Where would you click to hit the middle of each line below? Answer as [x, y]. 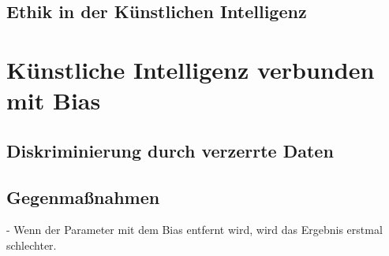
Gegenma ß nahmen [83, 197]
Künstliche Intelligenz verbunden [191, 69]
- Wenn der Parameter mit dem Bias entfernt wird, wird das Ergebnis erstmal [194, 230]
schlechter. [32, 245]
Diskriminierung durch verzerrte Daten [170, 150]
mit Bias [54, 100]
